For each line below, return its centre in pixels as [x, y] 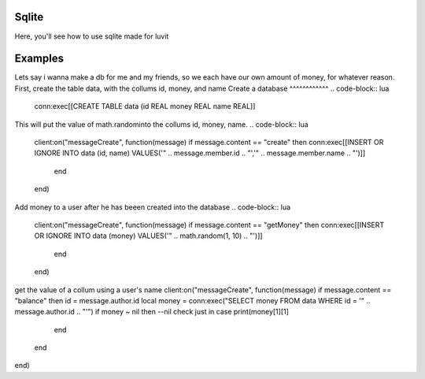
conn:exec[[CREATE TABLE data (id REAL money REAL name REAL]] [145, 106]
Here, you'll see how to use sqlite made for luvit [92, 36]
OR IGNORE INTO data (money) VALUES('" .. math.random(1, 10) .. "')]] [148, 236]
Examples [39, 59]
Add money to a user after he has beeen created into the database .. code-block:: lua [153, 207]
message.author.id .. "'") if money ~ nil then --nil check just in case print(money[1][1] [152, 312]
